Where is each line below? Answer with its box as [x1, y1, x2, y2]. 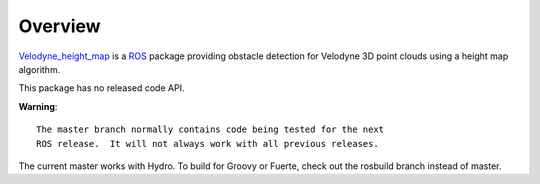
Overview [18, 15, 101, 37]
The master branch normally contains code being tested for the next [36, 124, 385, 135]
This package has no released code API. [18, 82, 185, 94]
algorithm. [18, 63, 61, 75]
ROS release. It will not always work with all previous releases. [36, 138, 379, 149]
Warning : [18, 100, 58, 112]
